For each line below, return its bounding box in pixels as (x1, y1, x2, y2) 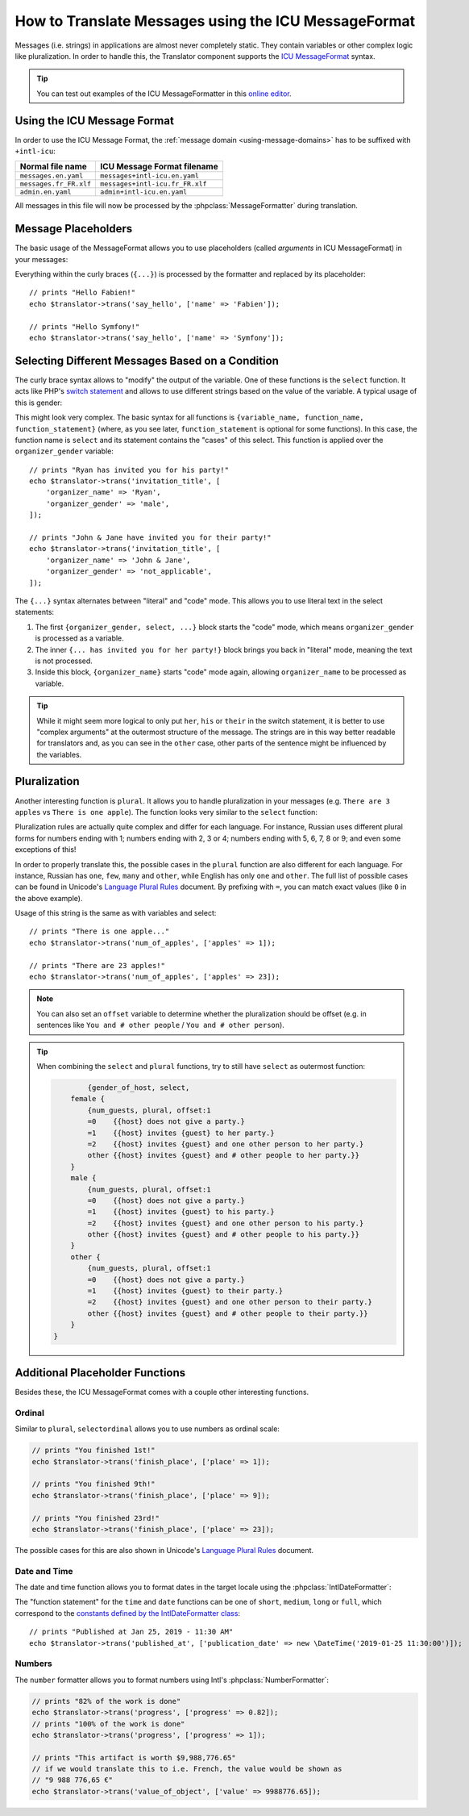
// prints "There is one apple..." (29, 927, 170, 936)
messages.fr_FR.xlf (19, 180, 92, 189)
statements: (15, 607, 55, 617)
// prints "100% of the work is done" (31, 1719, 185, 1728)
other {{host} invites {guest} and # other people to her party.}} (87, 1150, 360, 1160)
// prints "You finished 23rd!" (31, 1513, 160, 1522)
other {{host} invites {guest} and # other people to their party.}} (87, 1309, 368, 1318)
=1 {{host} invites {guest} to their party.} (87, 1287, 284, 1296)
